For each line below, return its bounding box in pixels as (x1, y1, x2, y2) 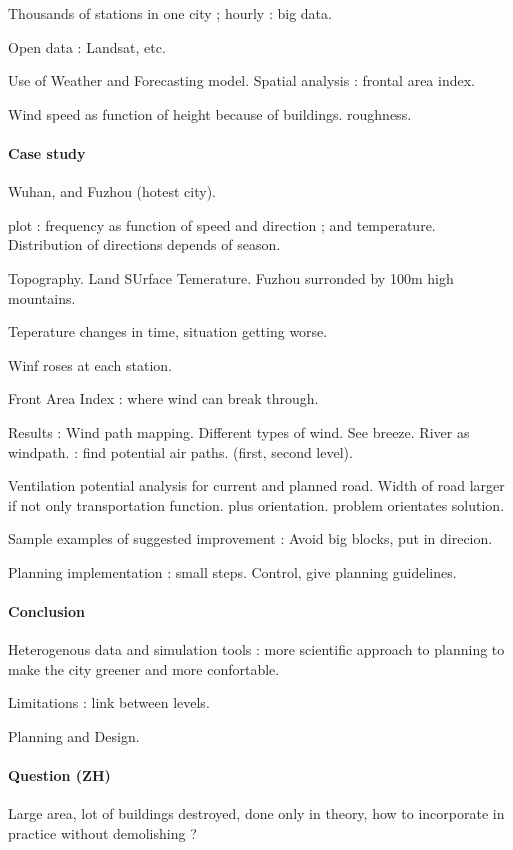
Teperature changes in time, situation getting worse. (8, 321, 328, 342)
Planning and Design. (8, 726, 140, 747)
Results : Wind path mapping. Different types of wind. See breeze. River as (8, 421, 470, 442)
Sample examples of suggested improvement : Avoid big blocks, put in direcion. (8, 528, 493, 549)
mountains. (8, 287, 76, 308)
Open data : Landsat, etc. (8, 36, 166, 57)
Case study (8, 142, 86, 163)
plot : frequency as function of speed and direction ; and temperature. (8, 214, 436, 235)
